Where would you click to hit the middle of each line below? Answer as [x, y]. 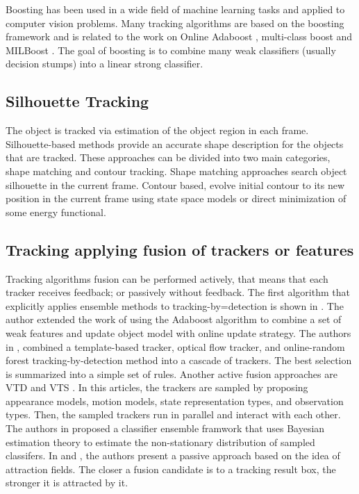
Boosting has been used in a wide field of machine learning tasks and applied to [175, 9]
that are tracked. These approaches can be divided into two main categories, [168, 157]
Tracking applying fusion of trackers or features [180, 249]
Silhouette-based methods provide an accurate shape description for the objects [175, 143]
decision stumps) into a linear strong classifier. [105, 64]
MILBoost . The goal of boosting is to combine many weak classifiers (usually [171, 50]
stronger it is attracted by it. [67, 483]
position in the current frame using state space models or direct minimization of [176, 198]
